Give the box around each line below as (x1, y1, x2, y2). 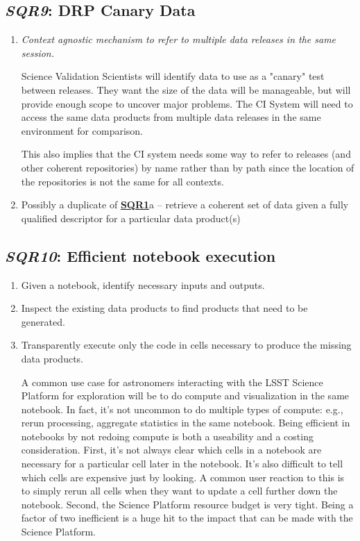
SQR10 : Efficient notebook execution (5, 244, 276, 266)
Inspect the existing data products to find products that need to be (21, 301, 308, 315)
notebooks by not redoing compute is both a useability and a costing (21, 428, 314, 443)
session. (21, 45, 55, 60)
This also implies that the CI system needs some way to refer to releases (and (21, 147, 351, 161)
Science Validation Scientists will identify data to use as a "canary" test (21, 69, 325, 83)
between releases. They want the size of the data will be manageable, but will (21, 82, 351, 97)
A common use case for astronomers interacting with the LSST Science (21, 374, 323, 389)
